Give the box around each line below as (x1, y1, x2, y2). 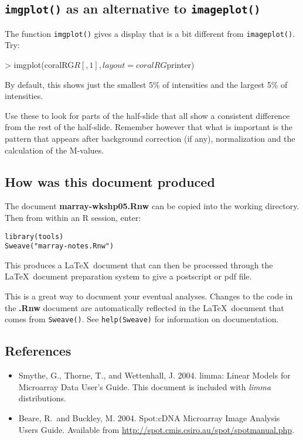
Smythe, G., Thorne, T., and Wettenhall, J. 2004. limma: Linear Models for (18, 369, 291, 381)
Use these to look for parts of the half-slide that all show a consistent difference (5, 109, 290, 121)
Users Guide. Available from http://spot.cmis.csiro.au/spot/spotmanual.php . (18, 423, 295, 435)
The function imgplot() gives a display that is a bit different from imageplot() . (5, 27, 295, 39)
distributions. (18, 392, 66, 404)
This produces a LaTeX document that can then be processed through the (5, 258, 273, 271)
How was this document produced (5, 172, 215, 190)
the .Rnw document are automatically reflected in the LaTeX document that (5, 301, 284, 313)
